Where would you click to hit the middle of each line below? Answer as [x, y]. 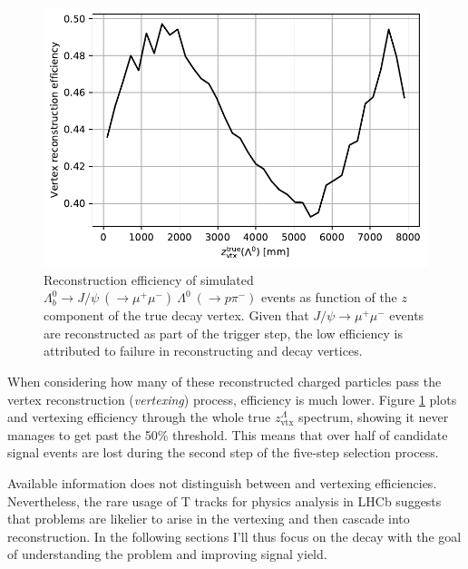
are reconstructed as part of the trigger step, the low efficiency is [223, 333]
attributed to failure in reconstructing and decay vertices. [203, 351]
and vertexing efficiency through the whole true [139, 417]
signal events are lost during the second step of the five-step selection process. [223, 452]
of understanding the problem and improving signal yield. [167, 554]
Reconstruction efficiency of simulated [149, 279]
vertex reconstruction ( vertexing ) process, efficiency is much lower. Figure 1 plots [232, 399]
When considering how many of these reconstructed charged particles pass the [224, 382]
